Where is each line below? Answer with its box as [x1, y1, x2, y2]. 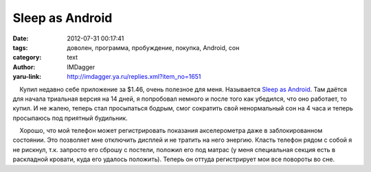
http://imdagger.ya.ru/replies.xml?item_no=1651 [67, 73, 201, 81]
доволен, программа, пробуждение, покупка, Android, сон [67, 43, 240, 51]
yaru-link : [12, 73, 41, 81]
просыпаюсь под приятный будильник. [12, 114, 128, 122]
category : [12, 53, 42, 62]
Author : [12, 62, 36, 71]
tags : [12, 43, 28, 51]
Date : [12, 34, 29, 42]
